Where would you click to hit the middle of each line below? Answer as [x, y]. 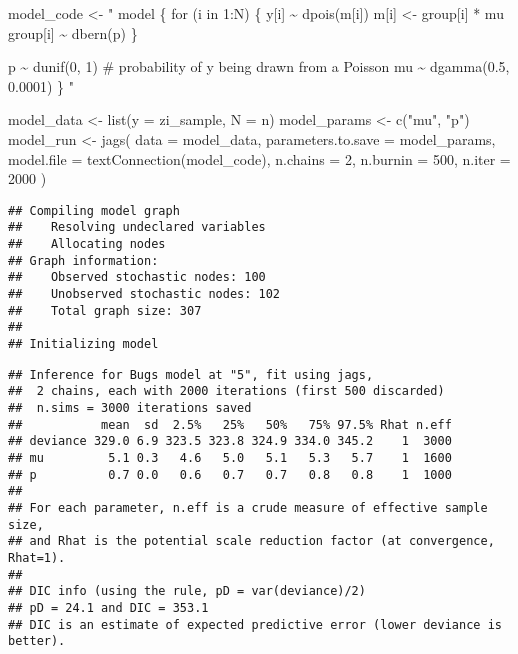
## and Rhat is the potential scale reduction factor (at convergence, [251, 541]
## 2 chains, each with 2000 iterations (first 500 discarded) [226, 391]
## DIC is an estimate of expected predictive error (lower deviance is [255, 624]
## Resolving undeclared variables [137, 227]
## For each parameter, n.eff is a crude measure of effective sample [248, 507]
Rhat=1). [37, 557]
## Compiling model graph [94, 210]
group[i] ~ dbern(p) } [73, 32]
